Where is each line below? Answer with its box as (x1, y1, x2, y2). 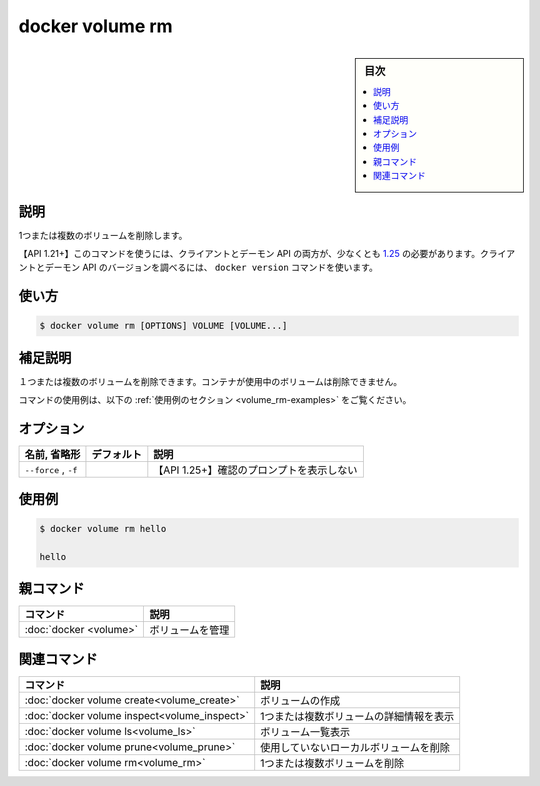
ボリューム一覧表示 (260, 725, 351, 739)
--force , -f (24, 463, 78, 477)
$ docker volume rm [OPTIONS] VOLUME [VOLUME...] (39, 320, 288, 332)
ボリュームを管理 (149, 623, 230, 637)
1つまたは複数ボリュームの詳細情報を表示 (260, 709, 455, 723)
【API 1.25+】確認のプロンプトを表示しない (153, 463, 358, 477)
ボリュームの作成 (260, 693, 341, 707)
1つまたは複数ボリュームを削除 (260, 756, 405, 770)
